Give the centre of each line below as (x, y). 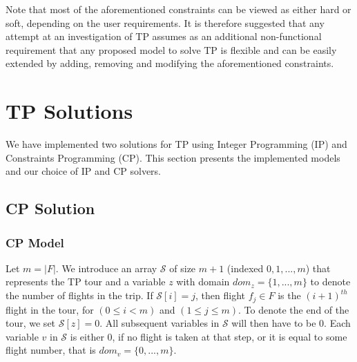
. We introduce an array (106, 268)
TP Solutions (69, 111)
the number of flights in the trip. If (79, 295)
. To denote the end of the (294, 309)
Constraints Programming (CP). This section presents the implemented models (173, 157)
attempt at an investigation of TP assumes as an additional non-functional (164, 36)
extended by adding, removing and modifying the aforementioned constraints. (170, 63)
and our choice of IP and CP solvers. (84, 171)
